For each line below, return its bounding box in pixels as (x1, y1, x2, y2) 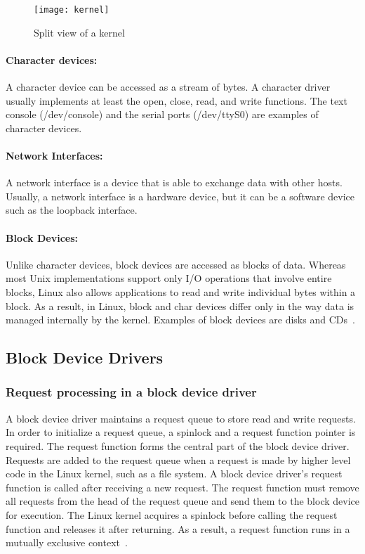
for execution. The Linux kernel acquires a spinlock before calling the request (6, 507, 338, 522)
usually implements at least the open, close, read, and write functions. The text (6, 93, 347, 108)
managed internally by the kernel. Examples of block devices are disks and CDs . (6, 312, 355, 327)
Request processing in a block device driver (6, 383, 257, 401)
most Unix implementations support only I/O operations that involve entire (6, 271, 332, 285)
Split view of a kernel (34, 25, 125, 39)
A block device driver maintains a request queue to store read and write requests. (6, 411, 356, 425)
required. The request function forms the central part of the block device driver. (6, 438, 350, 453)
